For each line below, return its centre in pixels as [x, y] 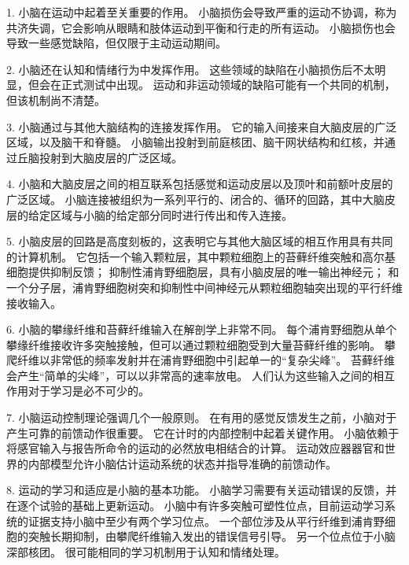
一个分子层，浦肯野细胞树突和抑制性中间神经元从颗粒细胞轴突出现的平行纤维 [204, 287]
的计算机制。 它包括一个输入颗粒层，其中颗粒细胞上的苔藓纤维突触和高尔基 [201, 256]
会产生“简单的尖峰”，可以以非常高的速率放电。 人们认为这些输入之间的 [190, 375]
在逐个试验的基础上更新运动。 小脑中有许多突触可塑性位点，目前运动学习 [195, 506]
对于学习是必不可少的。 [88, 391]
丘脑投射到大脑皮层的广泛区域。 [99, 157]
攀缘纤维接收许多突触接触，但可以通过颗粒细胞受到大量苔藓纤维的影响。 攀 [201, 344]
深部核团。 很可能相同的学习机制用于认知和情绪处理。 [146, 551]
